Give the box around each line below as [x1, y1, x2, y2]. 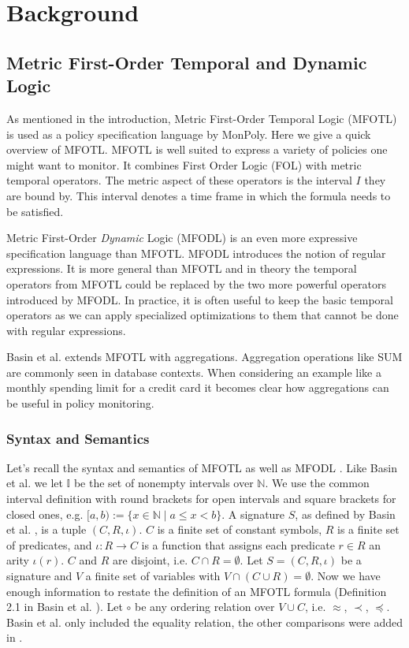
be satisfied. [6, 203, 64, 219]
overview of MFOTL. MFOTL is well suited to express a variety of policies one [6, 141, 388, 158]
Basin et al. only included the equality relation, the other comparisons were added [6, 613, 403, 630]
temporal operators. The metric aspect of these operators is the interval [6, 172, 352, 188]
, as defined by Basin [295, 505, 396, 522]
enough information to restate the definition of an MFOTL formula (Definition [6, 583, 387, 599]
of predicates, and [6, 536, 92, 553]
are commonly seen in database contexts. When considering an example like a [6, 363, 381, 380]
